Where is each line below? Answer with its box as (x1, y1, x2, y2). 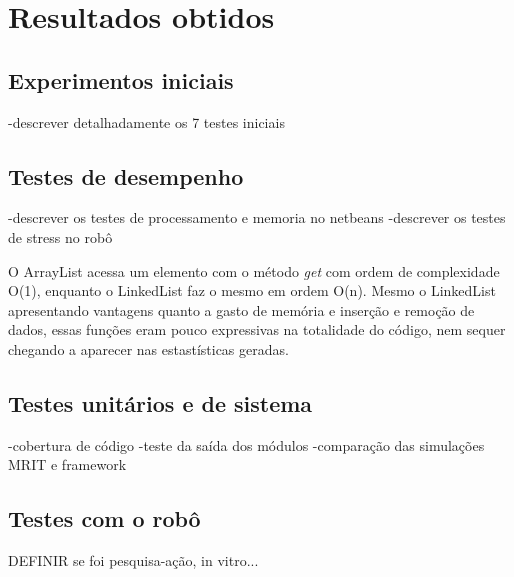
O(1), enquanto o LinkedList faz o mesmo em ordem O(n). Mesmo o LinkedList (8, 280, 496, 301)
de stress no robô (8, 226, 113, 247)
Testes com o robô (8, 503, 201, 534)
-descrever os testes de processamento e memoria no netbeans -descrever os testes (8, 207, 506, 228)
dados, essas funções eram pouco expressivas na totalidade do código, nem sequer (8, 319, 506, 340)
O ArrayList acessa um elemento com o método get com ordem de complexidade (8, 260, 500, 281)
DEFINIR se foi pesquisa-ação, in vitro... (8, 550, 259, 571)
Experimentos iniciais (8, 64, 234, 95)
